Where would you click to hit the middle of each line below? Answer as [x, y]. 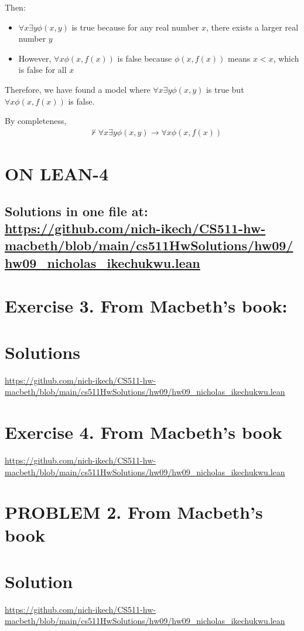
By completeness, [36, 121]
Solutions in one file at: [76, 211]
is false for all [42, 70]
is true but [225, 89]
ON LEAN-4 [57, 173]
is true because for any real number [135, 27]
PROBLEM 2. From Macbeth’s [134, 512]
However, [35, 58]
